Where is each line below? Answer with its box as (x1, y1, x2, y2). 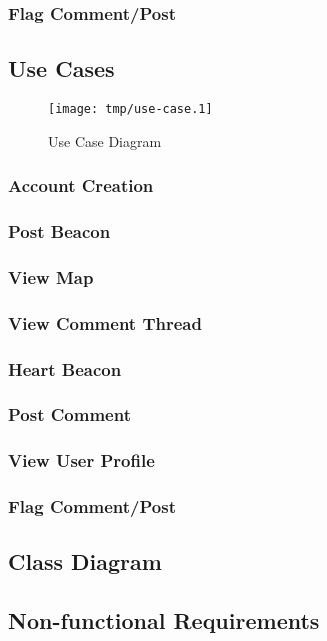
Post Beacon (8, 219, 111, 244)
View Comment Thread (8, 310, 202, 335)
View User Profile (8, 448, 155, 473)
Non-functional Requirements (8, 605, 320, 636)
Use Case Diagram (48, 130, 162, 151)
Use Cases (8, 53, 115, 84)
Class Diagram (8, 546, 162, 577)
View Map (8, 264, 94, 289)
